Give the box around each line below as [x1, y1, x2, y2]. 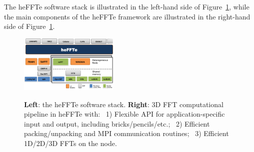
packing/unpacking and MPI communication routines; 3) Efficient [24, 128, 229, 139]
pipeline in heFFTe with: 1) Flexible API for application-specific [24, 109, 225, 119]
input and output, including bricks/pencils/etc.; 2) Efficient [24, 118, 210, 129]
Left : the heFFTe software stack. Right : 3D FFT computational [24, 99, 223, 109]
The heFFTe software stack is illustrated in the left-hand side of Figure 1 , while [4, 1, 249, 11]
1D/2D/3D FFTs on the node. [24, 138, 117, 149]
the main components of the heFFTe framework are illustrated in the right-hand [4, 11, 250, 21]
